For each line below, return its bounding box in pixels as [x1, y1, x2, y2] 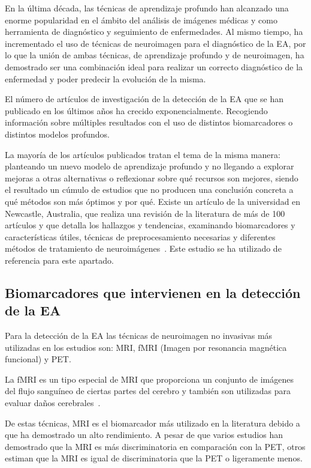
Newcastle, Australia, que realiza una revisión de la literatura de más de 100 [5, 207, 285, 219]
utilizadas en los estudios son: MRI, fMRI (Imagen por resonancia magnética [5, 341, 287, 353]
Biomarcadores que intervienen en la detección [5, 283, 301, 302]
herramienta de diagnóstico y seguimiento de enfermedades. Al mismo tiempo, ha [5, 25, 303, 38]
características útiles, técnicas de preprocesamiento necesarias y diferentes [5, 230, 276, 243]
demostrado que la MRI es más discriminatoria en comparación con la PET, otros [5, 440, 306, 452]
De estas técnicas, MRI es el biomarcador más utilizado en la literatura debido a [5, 416, 300, 429]
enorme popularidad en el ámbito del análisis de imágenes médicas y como [5, 13, 277, 26]
